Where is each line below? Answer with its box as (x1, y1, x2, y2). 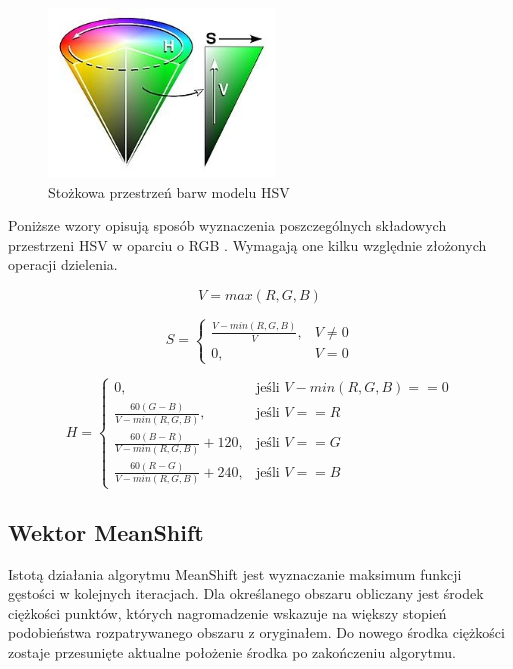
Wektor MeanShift (8, 516, 204, 547)
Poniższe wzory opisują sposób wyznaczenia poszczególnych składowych (8, 215, 447, 236)
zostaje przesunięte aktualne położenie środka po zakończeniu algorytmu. (8, 642, 456, 663)
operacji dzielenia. (8, 254, 118, 275)
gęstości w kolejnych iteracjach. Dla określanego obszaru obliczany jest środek (8, 583, 484, 604)
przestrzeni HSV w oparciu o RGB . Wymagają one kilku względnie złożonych (8, 234, 487, 255)
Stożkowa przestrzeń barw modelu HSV (48, 181, 290, 202)
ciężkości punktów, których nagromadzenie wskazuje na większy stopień (8, 602, 447, 623)
